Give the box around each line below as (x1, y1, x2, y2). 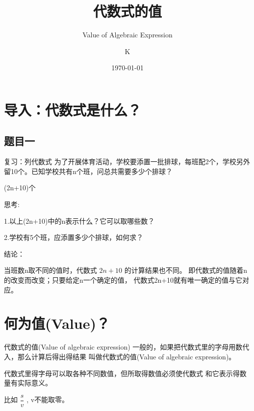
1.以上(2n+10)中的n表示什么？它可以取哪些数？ (4, 215, 155, 226)
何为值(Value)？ (4, 313, 110, 333)
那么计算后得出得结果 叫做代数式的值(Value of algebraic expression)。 (17, 351, 236, 361)
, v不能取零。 (26, 394, 69, 405)
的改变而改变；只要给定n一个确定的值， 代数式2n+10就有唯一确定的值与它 (4, 275, 243, 285)
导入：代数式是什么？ (4, 99, 142, 119)
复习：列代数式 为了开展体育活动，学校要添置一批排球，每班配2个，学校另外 (4, 156, 250, 167)
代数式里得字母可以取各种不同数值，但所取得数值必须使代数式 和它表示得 (4, 368, 240, 378)
